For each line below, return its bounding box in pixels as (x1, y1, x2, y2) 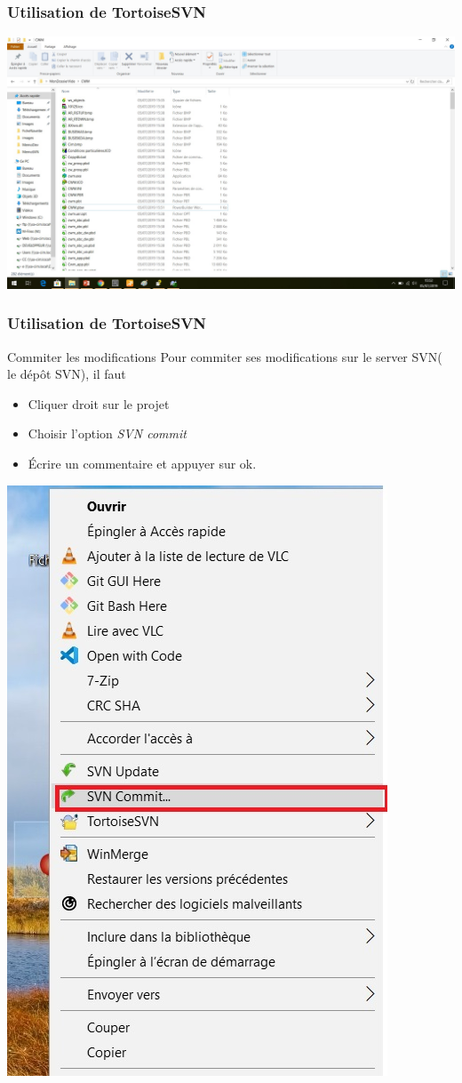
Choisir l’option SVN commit (28, 424, 187, 443)
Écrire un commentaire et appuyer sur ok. (28, 453, 257, 472)
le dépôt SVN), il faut (7, 365, 126, 383)
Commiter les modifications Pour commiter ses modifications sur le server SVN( (7, 347, 442, 365)
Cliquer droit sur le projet (28, 394, 170, 413)
